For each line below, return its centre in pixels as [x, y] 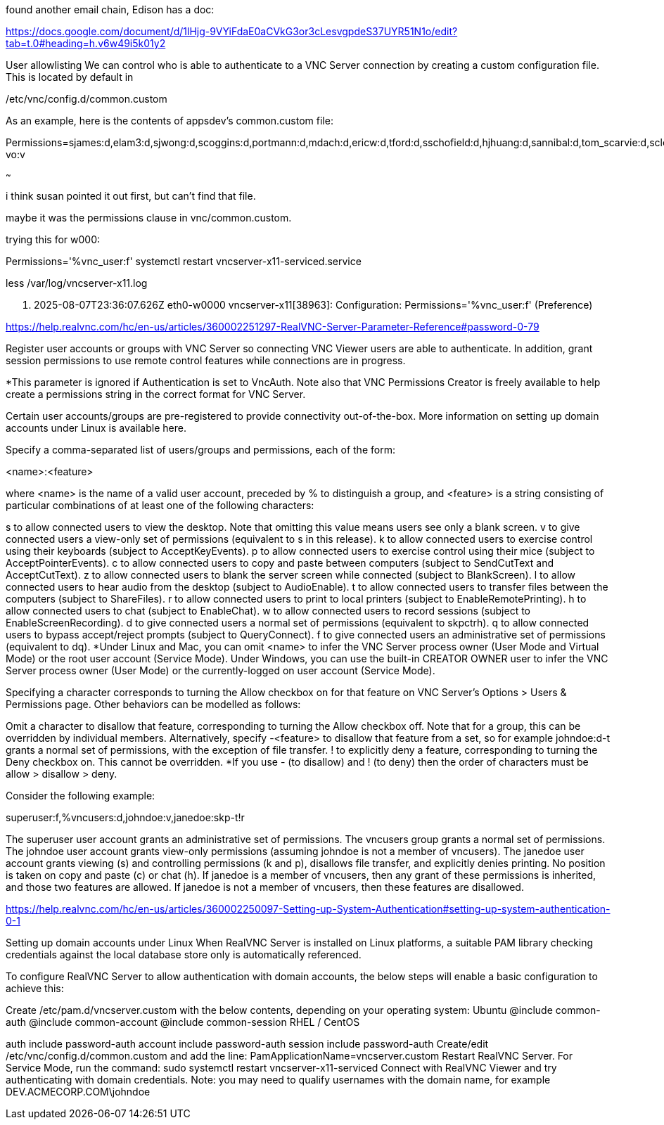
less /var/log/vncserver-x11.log [77, 283]
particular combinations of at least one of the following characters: [160, 505]
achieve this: [35, 988]
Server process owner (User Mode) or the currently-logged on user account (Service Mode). [221, 670]
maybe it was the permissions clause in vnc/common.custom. [149, 218]
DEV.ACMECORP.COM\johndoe [78, 1092]
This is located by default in [70, 77]
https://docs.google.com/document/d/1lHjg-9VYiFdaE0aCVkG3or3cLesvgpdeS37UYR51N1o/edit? [232, 31]
